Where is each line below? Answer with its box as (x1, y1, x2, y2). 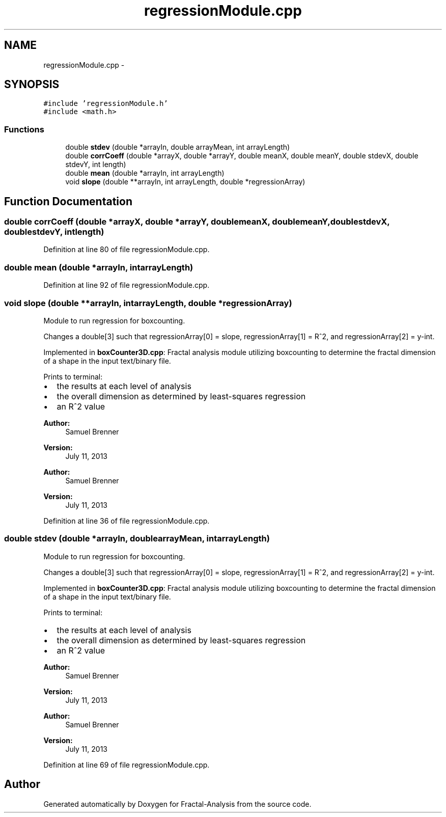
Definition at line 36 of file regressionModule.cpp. (43, 516, 210, 525)
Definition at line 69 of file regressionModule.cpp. (43, 760, 210, 769)
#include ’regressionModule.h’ (43, 99, 168, 108)
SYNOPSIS (4, 78, 60, 91)
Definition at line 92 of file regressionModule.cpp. (43, 281, 210, 290)
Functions (4, 124, 44, 134)
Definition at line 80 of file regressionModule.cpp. (43, 245, 210, 254)
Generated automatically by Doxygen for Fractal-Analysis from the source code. (43, 799, 312, 808)
